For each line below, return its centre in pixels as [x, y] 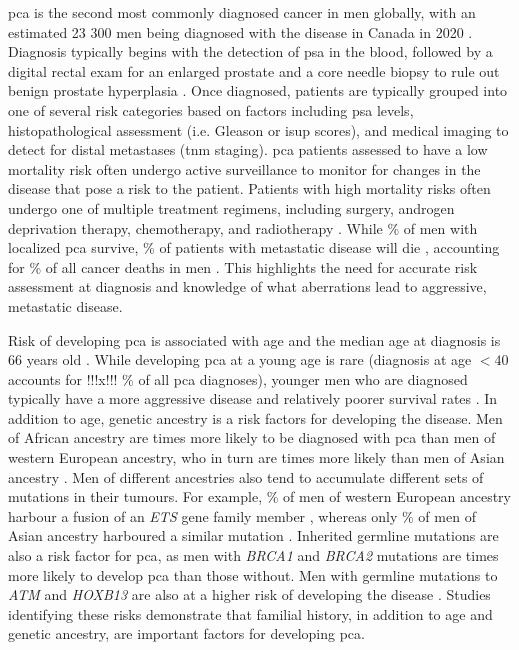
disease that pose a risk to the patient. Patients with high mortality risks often [249, 188]
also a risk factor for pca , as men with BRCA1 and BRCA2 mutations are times [253, 555]
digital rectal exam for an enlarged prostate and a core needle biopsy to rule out [254, 70]
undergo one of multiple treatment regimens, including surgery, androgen [231, 207]
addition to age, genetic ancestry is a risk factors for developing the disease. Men [255, 417]
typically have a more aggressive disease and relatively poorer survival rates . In [253, 398]
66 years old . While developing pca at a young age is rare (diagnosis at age [240, 359]
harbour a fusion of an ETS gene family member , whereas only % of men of [242, 515]
